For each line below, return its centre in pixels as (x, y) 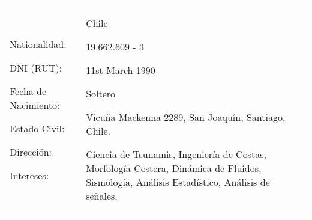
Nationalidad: (38, 44)
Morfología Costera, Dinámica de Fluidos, (174, 168)
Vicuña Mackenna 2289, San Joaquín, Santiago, (186, 117)
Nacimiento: (35, 105)
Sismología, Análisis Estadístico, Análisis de (178, 182)
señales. (102, 196)
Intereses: (29, 175)
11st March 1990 (121, 70)
